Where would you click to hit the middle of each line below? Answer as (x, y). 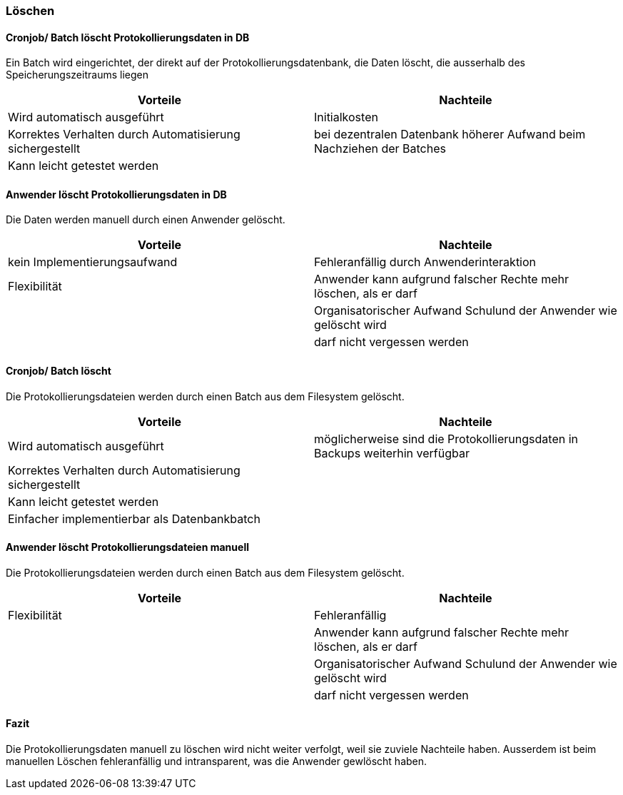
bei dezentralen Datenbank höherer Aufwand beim (450, 135)
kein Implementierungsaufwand (93, 262)
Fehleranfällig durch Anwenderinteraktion (425, 262)
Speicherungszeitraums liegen (77, 75)
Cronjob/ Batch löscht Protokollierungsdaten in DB (128, 37)
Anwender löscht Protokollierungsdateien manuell (127, 547)
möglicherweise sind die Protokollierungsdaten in (446, 439)
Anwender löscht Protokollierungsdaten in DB (116, 194)
